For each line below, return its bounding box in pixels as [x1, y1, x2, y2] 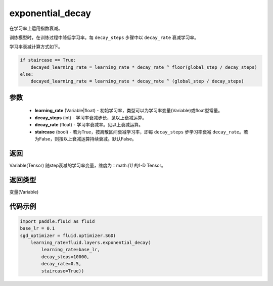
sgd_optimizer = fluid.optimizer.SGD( [20, 232, 116, 239]
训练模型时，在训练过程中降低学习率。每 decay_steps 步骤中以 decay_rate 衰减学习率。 [9, 34, 199, 40]
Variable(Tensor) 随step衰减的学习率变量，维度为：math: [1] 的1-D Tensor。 [9, 162, 166, 168]
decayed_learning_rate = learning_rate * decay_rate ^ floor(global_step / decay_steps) [30, 64, 257, 70]
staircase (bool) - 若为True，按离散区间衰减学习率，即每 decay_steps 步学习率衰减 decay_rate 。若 [34, 129, 248, 135]
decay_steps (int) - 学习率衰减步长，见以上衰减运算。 [34, 114, 147, 121]
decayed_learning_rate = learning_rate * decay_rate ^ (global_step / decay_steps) [30, 78, 244, 84]
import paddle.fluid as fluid [20, 218, 95, 224]
